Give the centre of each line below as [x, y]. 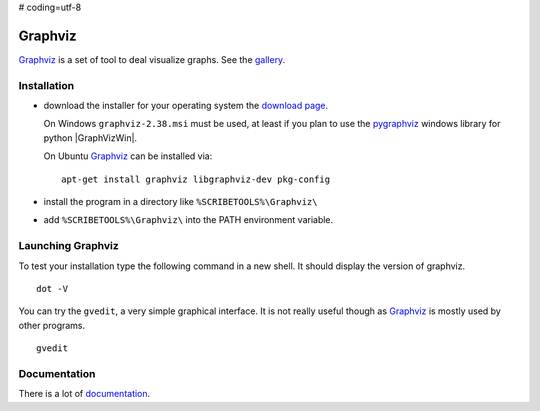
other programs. [52, 325]
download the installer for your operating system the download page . [186, 106]
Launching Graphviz [68, 246]
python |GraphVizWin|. [90, 137]
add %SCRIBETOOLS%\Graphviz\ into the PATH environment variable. [188, 220]
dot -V [52, 288]
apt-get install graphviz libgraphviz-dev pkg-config [195, 179]
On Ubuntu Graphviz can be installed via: [128, 156]
